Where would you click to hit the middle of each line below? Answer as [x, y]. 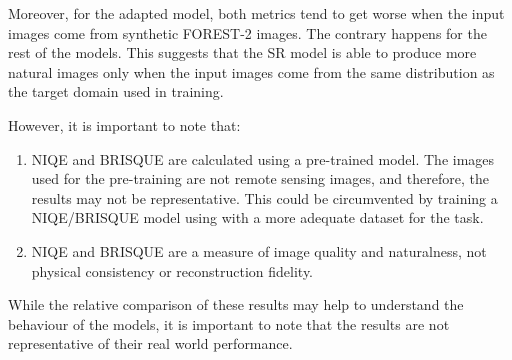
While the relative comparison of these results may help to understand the [236, 304]
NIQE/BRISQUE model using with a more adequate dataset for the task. [257, 217]
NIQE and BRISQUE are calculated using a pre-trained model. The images [263, 158]
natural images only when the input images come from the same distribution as [251, 71]
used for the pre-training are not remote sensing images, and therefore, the [260, 178]
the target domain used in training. [116, 91]
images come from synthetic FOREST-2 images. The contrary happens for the [247, 32]
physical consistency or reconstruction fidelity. [172, 270]
